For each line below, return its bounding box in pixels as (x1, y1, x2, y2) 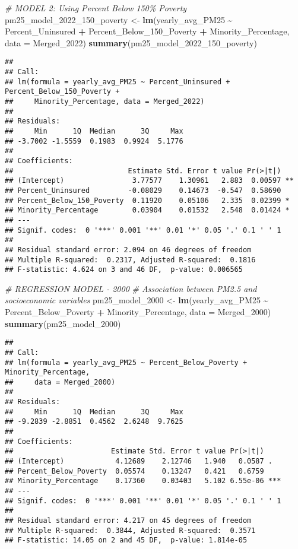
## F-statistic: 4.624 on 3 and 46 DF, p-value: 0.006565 (5, 265, 243, 274)
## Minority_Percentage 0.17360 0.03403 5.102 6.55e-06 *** (5, 477, 281, 485)
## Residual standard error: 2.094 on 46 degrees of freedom (5, 245, 252, 254)
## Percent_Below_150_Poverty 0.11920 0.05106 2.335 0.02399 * (5, 196, 290, 205)
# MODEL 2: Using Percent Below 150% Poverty (5, 2, 187, 14)
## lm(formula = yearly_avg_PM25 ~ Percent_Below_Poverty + (5, 358, 248, 367)
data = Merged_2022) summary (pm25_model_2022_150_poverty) (5, 36, 257, 49)
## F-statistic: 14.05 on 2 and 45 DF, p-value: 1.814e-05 (5, 536, 248, 545)
